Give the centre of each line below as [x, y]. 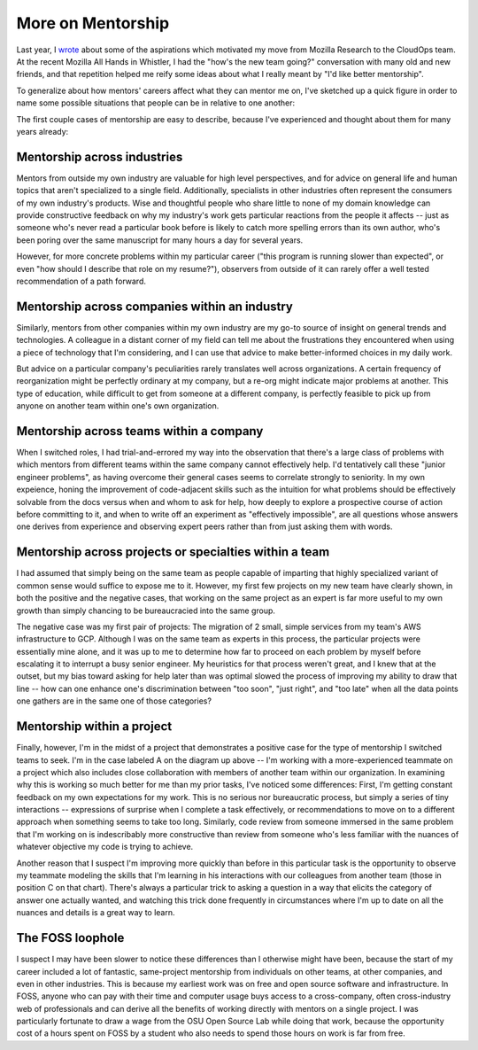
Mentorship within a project [94, 727]
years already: [42, 131]
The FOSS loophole [70, 938]
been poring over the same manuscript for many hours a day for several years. [160, 240]
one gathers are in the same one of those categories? [114, 701]
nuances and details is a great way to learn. [96, 913]
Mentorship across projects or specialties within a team [173, 552]
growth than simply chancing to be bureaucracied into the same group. [146, 611]
